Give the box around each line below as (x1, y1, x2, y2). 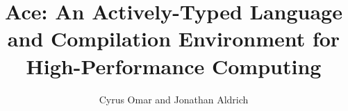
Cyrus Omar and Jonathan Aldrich (99, 92, 249, 106)
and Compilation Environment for (7, 24, 340, 53)
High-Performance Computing (26, 51, 322, 80)
